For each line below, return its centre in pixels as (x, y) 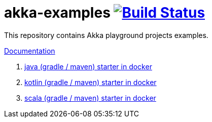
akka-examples (57, 13)
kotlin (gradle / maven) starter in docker (91, 82)
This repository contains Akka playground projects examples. (106, 35)
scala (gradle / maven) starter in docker (90, 98)
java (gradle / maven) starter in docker (88, 66)
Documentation (30, 51)
